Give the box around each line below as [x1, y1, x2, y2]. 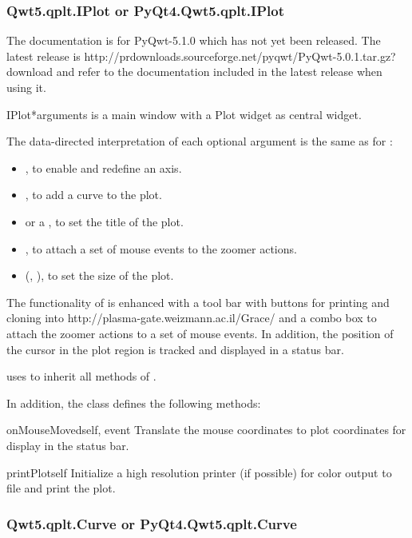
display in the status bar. [6, 436, 129, 453]
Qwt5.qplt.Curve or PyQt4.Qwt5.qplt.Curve [6, 513, 297, 533]
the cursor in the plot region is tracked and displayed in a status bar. [6, 341, 344, 357]
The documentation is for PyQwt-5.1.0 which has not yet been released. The [6, 32, 381, 49]
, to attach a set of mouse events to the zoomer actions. [25, 240, 297, 257]
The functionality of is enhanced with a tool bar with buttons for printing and [6, 293, 390, 310]
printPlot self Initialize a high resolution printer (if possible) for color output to [6, 464, 392, 480]
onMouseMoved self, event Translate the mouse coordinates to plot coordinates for [6, 421, 406, 438]
